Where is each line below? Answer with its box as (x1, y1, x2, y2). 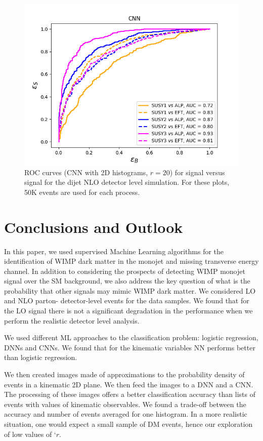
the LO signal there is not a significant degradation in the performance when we (4, 305, 253, 316)
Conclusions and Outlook (4, 216, 183, 237)
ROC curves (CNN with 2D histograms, (24, 167, 148, 177)
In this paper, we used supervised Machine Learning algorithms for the (4, 246, 224, 256)
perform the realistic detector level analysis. (4, 315, 140, 326)
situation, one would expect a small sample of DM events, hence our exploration (4, 419, 253, 429)
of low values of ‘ (4, 428, 56, 439)
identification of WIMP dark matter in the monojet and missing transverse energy (4, 256, 259, 266)
